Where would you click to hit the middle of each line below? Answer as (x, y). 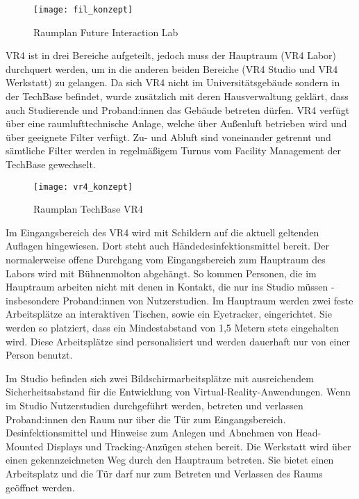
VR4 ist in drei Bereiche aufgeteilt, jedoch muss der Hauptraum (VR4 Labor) (171, 55)
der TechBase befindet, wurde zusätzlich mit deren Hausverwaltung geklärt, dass (177, 96)
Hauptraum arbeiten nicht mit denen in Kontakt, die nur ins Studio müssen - (170, 287)
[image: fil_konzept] (83, 10)
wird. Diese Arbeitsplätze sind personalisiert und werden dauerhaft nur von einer (178, 341)
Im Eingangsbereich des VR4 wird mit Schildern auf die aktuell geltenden (162, 232)
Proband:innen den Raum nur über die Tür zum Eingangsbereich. (146, 419)
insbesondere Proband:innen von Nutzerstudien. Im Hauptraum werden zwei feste (179, 300)
